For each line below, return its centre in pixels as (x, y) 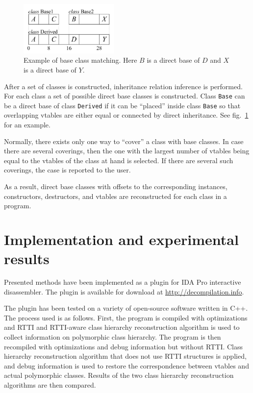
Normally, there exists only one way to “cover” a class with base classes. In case (124, 141)
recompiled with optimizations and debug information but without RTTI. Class (124, 346)
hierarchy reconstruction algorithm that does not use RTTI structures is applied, (125, 356)
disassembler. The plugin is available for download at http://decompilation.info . (124, 291)
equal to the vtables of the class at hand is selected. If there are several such (119, 160)
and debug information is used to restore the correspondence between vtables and (126, 365)
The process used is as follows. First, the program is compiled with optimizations (126, 317)
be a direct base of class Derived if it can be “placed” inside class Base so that (122, 105)
